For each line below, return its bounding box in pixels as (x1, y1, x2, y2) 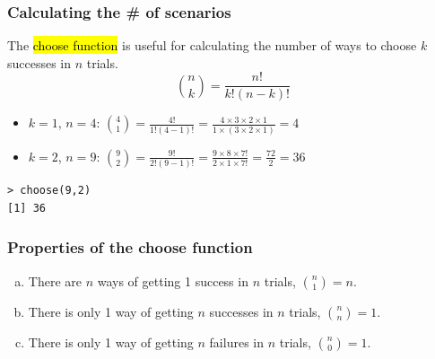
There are (28, 271, 82, 290)
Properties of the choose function (7, 236, 253, 258)
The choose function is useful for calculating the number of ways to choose (7, 36, 417, 55)
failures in (209, 332, 264, 351)
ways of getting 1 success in (97, 271, 248, 290)
